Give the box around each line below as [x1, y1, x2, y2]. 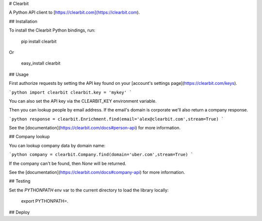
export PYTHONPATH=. [21, 198, 68, 204]
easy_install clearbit [21, 61, 61, 66]
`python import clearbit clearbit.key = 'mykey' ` [9, 90, 132, 95]
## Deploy [9, 209, 30, 215]
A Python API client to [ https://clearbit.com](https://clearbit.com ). [9, 10, 140, 16]
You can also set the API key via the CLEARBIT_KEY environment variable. [9, 98, 157, 104]
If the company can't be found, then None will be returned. [9, 160, 127, 166]
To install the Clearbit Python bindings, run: [9, 27, 96, 33]
